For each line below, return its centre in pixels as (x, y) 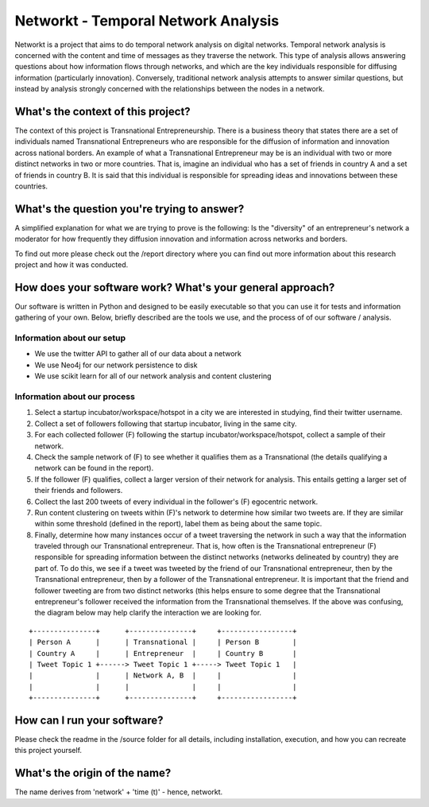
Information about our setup (70, 338)
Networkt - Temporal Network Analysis (147, 21)
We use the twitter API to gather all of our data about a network (138, 354)
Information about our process (75, 397)
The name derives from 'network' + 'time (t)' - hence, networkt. (119, 792)
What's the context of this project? (102, 111)
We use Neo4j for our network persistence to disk (116, 365)
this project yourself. (48, 751)
